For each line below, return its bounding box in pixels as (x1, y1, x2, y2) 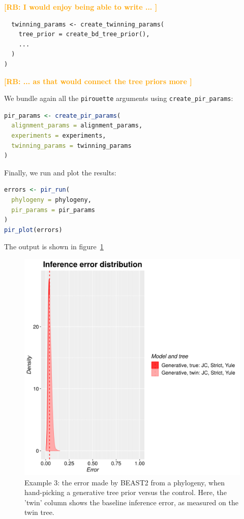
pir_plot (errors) (4, 226, 63, 233)
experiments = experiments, (11, 132, 106, 139)
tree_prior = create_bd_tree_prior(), (18, 31, 150, 38)
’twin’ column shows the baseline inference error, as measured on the (24, 497, 238, 507)
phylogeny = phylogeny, (11, 196, 91, 203)
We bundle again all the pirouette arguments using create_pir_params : (4, 93, 233, 103)
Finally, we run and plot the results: (4, 167, 116, 177)
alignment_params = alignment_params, (11, 122, 143, 129)
